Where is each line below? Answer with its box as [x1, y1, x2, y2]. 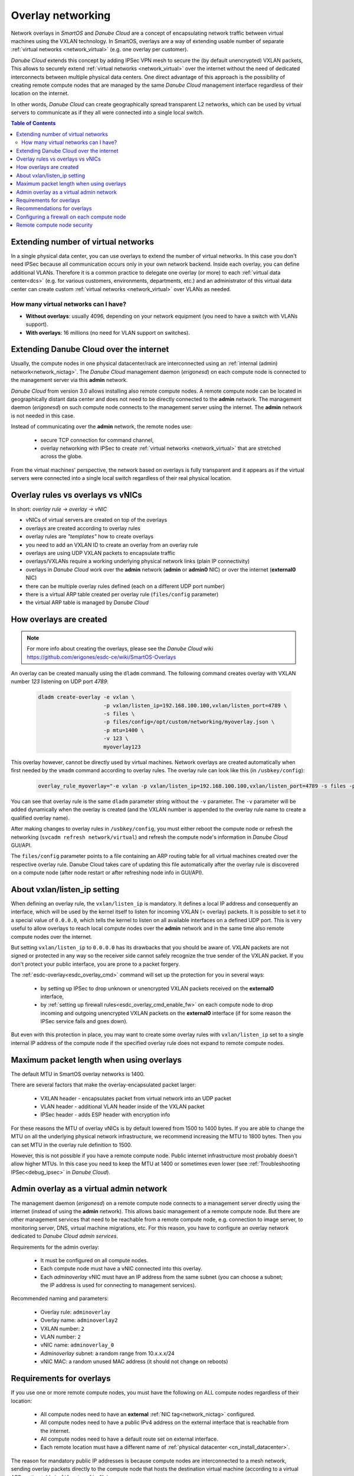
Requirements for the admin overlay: [11, 1243, 100, 1250]
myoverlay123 [103, 743, 141, 750]
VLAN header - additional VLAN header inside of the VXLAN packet [40, 1103, 205, 1110]
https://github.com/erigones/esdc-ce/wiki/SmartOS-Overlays [27, 653, 176, 661]
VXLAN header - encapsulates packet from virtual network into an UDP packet [40, 1095, 231, 1102]
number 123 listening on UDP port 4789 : [11, 678, 109, 685]
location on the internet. [11, 90, 69, 97]
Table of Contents [11, 120, 56, 127]
